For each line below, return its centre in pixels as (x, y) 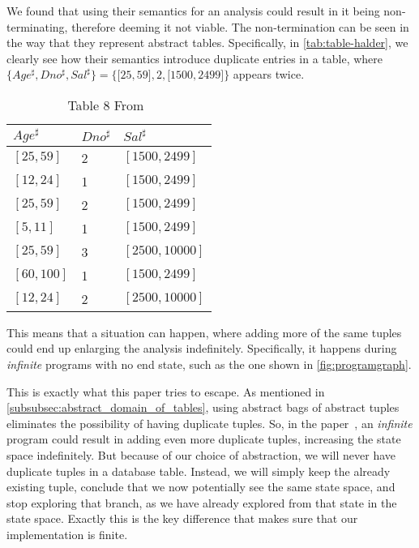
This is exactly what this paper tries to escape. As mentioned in (166, 391)
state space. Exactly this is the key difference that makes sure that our (182, 518)
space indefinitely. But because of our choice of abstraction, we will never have (201, 454)
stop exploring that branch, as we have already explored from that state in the (202, 502)
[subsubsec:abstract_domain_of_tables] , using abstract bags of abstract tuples (203, 407)
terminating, (37, 26)
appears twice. (269, 74)
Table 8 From (106, 105)
